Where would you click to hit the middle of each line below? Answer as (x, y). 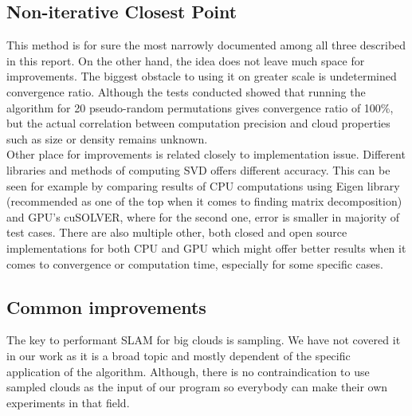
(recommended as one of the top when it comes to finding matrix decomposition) (204, 201)
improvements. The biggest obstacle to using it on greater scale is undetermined (202, 76)
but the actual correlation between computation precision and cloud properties (198, 123)
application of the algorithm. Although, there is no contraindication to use (188, 371)
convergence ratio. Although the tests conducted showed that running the (186, 91)
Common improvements (106, 306)
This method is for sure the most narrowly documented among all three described (206, 45)
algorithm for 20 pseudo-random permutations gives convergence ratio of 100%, (200, 107)
